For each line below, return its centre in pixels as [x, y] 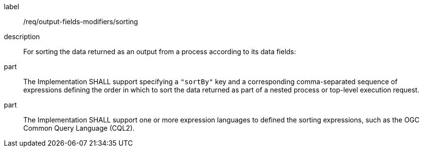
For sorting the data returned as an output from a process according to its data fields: [160, 52]
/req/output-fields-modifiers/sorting [81, 22]
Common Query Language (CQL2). [79, 128]
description [22, 37]
